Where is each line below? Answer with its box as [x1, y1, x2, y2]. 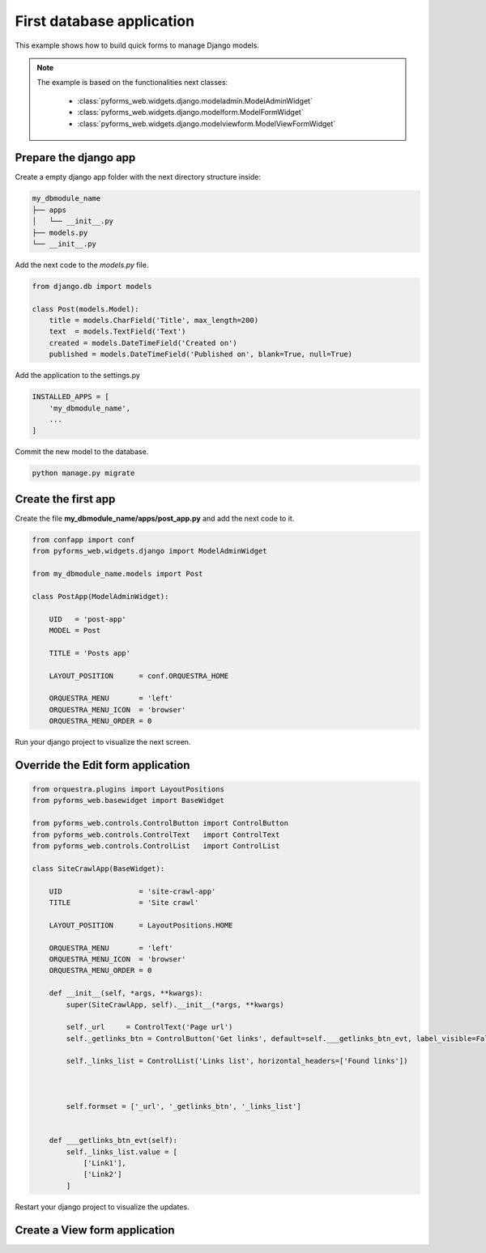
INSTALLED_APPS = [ [32, 393, 109, 401]
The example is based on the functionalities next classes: [36, 78, 228, 87]
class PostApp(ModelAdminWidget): [32, 592, 169, 601]
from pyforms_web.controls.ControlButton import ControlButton [32, 818, 289, 828]
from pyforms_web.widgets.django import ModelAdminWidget [32, 546, 267, 556]
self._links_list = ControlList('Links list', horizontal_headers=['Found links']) [66, 1056, 408, 1066]
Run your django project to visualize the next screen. [15, 737, 191, 747]
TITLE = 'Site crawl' [49, 898, 199, 907]
